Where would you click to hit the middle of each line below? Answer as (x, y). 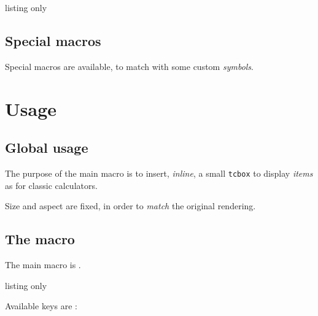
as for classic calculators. (51, 185)
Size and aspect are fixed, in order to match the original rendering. (130, 206)
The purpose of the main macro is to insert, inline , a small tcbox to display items (159, 173)
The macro (40, 239)
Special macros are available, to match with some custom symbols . (129, 66)
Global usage (47, 148)
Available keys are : (41, 306)
